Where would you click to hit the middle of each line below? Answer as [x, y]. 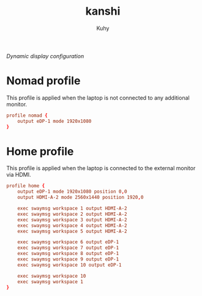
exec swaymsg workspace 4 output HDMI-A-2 [72, 225]
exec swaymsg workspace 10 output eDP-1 [69, 265]
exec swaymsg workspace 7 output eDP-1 [68, 248]
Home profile [40, 151]
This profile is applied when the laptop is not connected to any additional [98, 98]
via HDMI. [19, 175]
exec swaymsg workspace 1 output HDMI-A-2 [72, 209]
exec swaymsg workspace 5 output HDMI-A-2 [72, 231]
